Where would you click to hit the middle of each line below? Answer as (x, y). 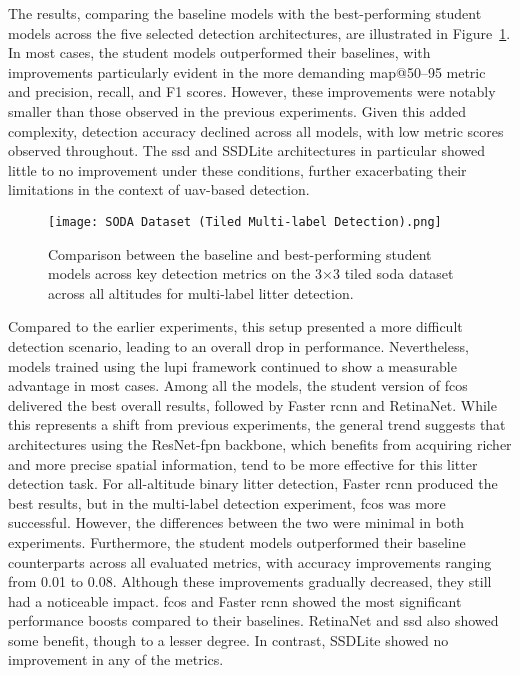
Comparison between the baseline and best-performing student (240, 253)
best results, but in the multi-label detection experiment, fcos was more (227, 502)
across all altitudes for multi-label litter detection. (201, 292)
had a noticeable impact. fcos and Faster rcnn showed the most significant (235, 600)
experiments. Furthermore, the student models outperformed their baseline (237, 541)
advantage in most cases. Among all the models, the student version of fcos (238, 385)
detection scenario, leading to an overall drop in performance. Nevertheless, (238, 345)
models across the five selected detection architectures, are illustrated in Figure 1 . (259, 32)
